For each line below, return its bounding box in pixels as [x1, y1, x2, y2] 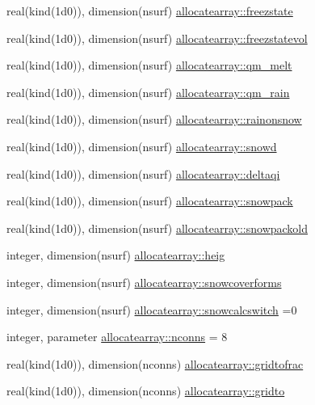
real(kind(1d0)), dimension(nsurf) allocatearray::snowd [6, 137, 277, 154]
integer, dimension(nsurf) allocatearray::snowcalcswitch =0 [6, 301, 297, 318]
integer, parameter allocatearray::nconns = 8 [6, 328, 228, 345]
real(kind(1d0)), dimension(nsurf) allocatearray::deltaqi [6, 165, 280, 182]
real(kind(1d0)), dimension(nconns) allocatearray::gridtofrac [6, 355, 304, 372]
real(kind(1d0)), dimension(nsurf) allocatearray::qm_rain [6, 83, 290, 100]
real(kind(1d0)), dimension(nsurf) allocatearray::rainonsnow [6, 111, 302, 128]
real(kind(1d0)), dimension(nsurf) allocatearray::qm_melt [6, 57, 292, 74]
